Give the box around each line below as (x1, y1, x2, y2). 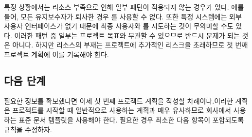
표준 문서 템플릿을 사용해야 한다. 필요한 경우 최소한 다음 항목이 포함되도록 (18, 114, 244, 124)
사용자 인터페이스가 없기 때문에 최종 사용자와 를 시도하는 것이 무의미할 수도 (4, 21, 234, 31)
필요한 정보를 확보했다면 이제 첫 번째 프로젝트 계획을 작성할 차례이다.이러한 (4, 95, 233, 106)
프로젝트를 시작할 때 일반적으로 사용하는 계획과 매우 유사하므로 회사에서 (12, 105, 231, 115)
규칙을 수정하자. (4, 124, 52, 134)
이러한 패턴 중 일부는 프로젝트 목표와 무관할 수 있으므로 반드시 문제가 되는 (14, 30, 240, 40)
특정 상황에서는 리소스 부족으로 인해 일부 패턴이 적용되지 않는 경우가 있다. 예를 (4, 2, 244, 12)
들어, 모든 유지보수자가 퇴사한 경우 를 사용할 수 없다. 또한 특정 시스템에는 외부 (4, 11, 242, 21)
